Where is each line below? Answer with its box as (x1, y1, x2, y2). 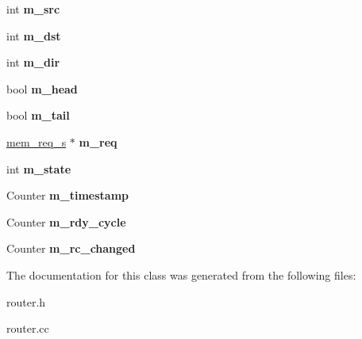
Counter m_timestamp (6, 187, 129, 204)
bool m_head (6, 80, 78, 97)
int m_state (6, 160, 71, 177)
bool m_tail (6, 107, 70, 124)
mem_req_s (6, 133, 67, 150)
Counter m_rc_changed (6, 240, 136, 257)
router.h (6, 293, 46, 310)
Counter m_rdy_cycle (6, 213, 126, 230)
